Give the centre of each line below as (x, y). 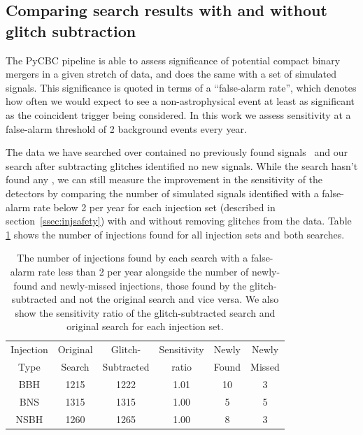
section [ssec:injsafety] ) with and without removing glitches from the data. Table (179, 221)
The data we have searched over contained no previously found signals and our (177, 152)
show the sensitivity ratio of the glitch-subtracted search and (145, 312)
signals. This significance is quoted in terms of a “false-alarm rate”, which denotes (181, 87)
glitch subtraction (71, 30)
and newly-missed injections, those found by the (144, 285)
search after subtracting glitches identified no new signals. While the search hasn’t (182, 165)
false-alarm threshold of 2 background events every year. (126, 128)
